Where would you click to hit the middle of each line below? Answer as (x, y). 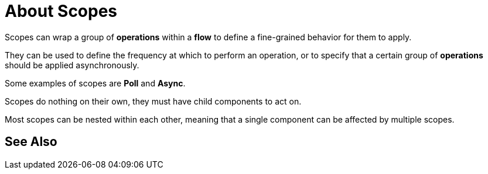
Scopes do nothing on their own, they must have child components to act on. (153, 101)
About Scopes (61, 11)
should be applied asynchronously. (72, 65)
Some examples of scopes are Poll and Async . (95, 83)
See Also (31, 142)
